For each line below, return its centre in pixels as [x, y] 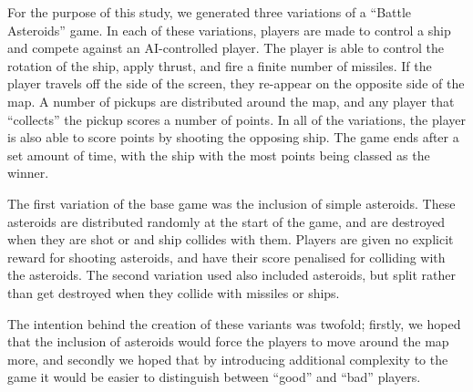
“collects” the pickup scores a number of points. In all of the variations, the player [236, 119]
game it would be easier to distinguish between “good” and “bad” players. [214, 377]
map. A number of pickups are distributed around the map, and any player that [231, 101]
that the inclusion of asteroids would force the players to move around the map [228, 341]
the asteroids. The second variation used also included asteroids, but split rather [231, 275]
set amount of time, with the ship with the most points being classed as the [219, 155]
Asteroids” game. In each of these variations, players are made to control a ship [229, 30]
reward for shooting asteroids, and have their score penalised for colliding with [226, 257]
